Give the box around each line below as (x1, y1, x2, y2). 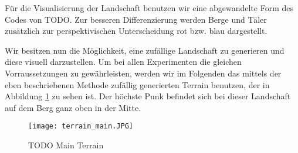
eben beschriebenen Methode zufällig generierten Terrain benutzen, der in (5, 78, 270, 91)
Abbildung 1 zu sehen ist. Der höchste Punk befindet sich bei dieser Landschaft (5, 90, 291, 102)
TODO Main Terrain (28, 139, 104, 151)
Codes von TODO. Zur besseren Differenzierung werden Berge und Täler (5, 13, 267, 25)
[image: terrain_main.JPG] (28, 122, 133, 131)
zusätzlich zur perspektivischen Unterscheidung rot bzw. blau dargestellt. (5, 25, 267, 37)
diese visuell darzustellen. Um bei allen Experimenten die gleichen (5, 55, 242, 68)
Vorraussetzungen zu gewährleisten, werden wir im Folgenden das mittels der (5, 67, 282, 79)
